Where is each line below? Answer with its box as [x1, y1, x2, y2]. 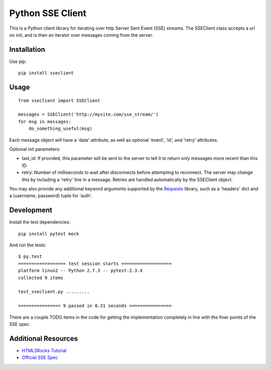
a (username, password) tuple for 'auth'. [9, 193, 92, 199]
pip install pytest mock [18, 231, 79, 236]
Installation [9, 45, 45, 54]
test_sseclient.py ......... [18, 289, 90, 295]
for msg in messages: [18, 119, 71, 124]
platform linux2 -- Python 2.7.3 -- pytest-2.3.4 [18, 268, 143, 273]
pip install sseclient [18, 70, 74, 76]
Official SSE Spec [22, 354, 58, 360]
